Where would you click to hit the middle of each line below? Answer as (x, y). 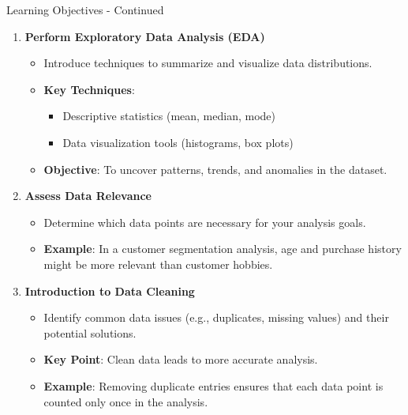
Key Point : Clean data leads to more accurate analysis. (181, 359)
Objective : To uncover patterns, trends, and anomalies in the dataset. (215, 169)
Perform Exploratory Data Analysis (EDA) (145, 36)
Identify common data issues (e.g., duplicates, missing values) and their (216, 317)
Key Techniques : (89, 89)
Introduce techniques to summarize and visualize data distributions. (208, 63)
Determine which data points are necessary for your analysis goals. (205, 222)
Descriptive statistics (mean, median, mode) (169, 116)
